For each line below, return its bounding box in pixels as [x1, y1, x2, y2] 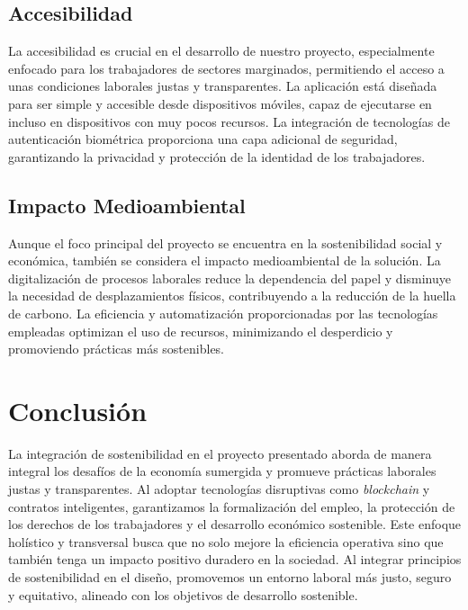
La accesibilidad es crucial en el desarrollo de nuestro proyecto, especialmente [8, 41, 435, 60]
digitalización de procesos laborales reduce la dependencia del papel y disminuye [8, 268, 451, 287]
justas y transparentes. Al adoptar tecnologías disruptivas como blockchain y [8, 480, 430, 498]
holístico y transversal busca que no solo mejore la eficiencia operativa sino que [8, 532, 444, 551]
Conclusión [8, 391, 148, 428]
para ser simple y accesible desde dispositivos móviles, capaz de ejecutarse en [8, 94, 432, 112]
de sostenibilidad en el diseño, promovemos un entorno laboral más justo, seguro [8, 568, 452, 586]
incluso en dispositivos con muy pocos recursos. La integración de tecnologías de [8, 112, 450, 130]
